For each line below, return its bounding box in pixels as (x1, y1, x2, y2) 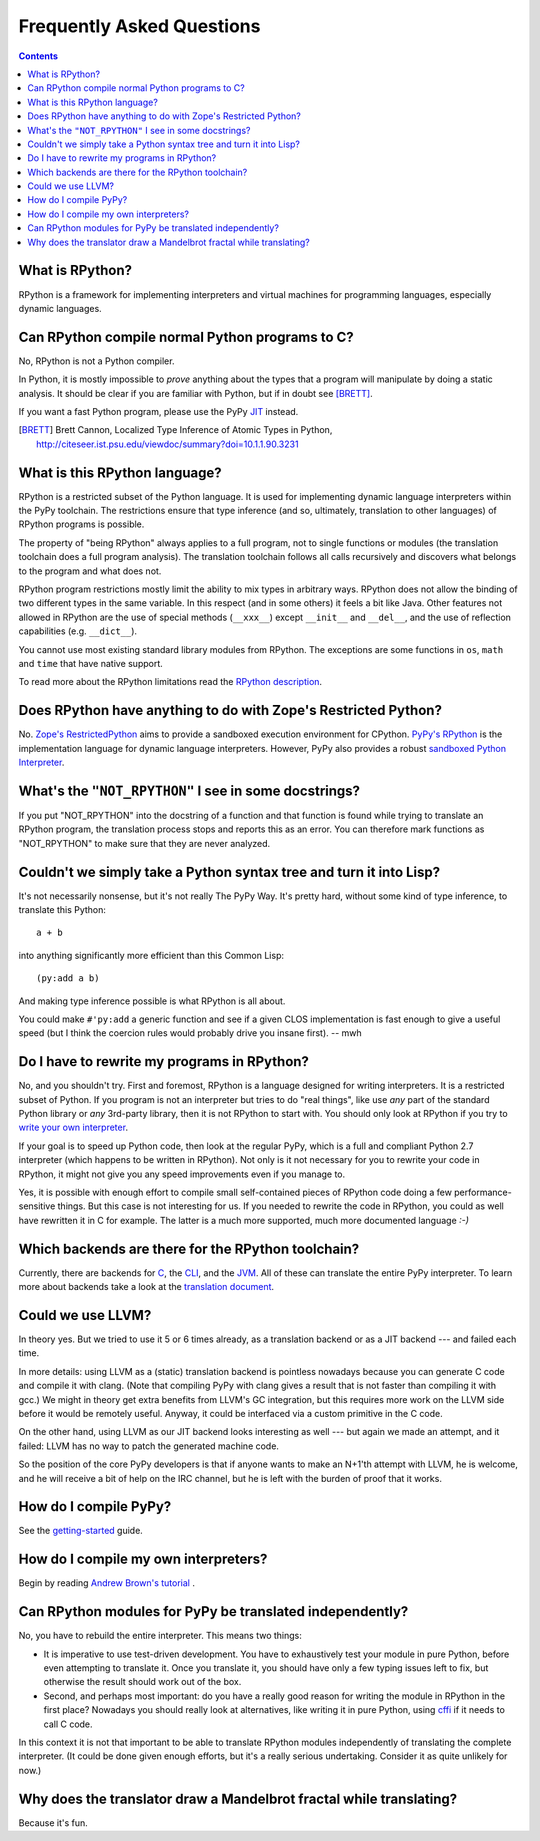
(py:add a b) (36, 973, 100, 984)
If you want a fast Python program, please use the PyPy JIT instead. (18, 406, 299, 417)
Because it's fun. (18, 1816, 89, 1829)
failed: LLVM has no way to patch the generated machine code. (18, 1440, 280, 1452)
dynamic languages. (18, 302, 102, 314)
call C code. (43, 1718, 94, 1730)
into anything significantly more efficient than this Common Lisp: (18, 949, 285, 961)
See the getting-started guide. (18, 1525, 144, 1537)
